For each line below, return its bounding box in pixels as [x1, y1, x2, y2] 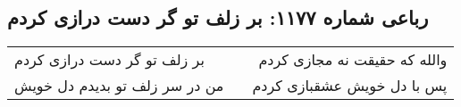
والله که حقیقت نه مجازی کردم [258, 49, 448, 70]
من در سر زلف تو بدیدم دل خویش [14, 75, 224, 96]
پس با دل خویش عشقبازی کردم [252, 75, 448, 96]
